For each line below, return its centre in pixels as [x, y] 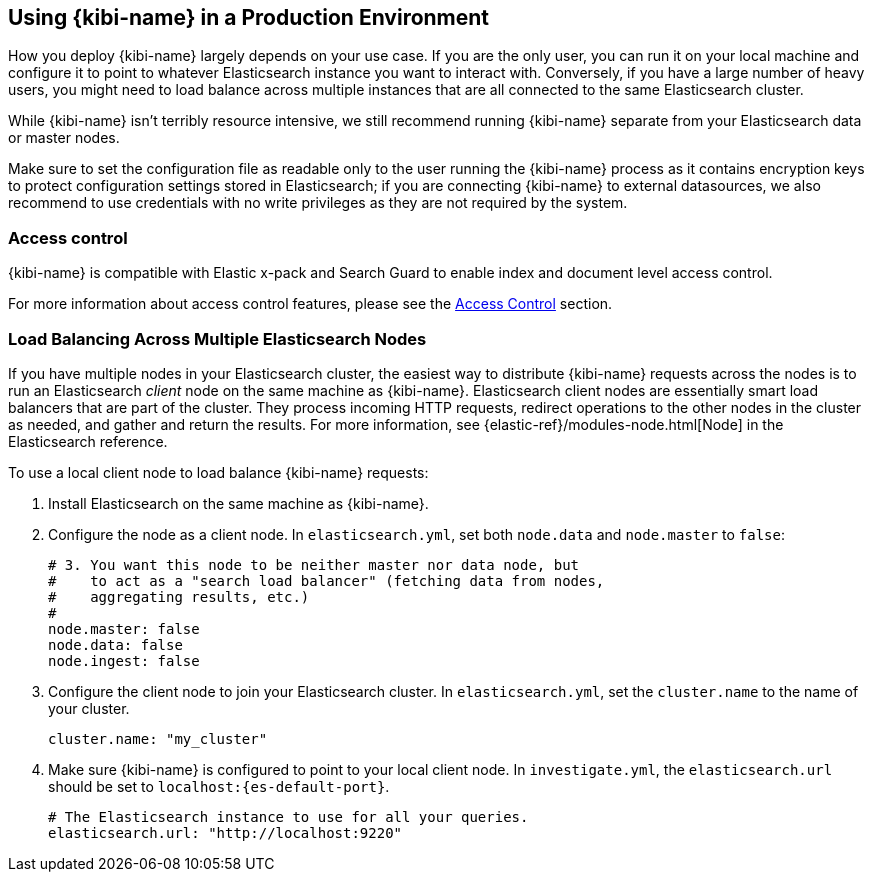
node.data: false [115, 644]
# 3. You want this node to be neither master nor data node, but [314, 564]
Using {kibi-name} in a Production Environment [249, 17]
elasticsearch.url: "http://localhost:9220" [225, 832]
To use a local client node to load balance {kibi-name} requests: [218, 472]
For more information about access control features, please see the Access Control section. [310, 304]
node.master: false [124, 628]
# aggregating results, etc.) [179, 596]
